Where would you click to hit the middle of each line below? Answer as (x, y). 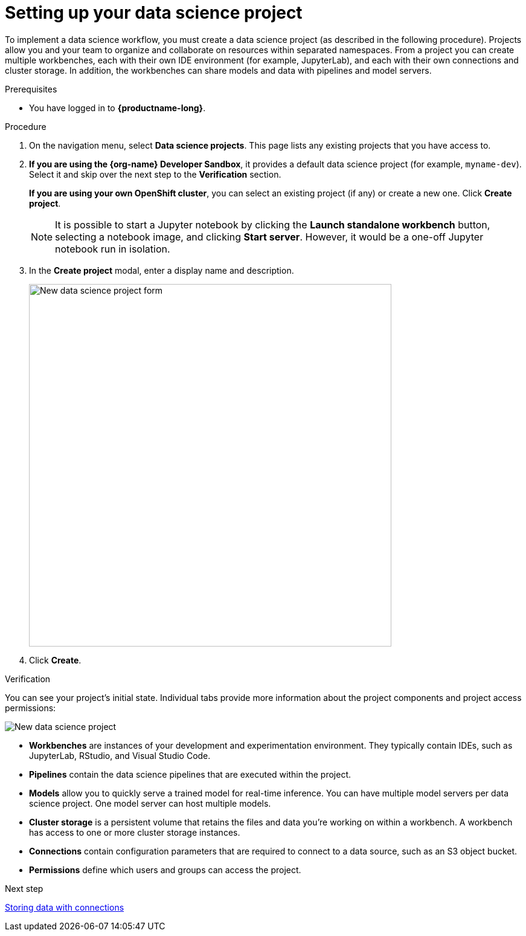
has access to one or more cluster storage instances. (135, 832)
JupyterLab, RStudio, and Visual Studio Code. (120, 755)
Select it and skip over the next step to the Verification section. (155, 174)
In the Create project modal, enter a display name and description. (162, 270)
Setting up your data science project (154, 13)
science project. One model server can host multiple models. (150, 803)
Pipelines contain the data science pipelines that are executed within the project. (190, 774)
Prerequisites (31, 89)
